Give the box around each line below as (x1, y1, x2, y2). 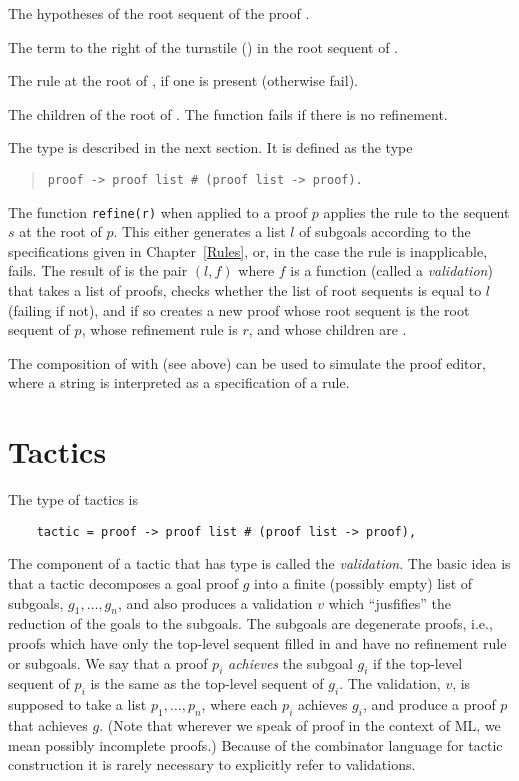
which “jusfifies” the (328, 592, 452, 613)
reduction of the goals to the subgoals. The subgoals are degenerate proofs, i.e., (8, 613, 493, 634)
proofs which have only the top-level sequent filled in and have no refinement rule (8, 632, 507, 653)
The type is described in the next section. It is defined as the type (8, 137, 413, 158)
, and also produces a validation (117, 592, 313, 613)
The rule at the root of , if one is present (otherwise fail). (8, 70, 358, 91)
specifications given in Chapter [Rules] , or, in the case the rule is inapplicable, (8, 240, 488, 261)
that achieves (8, 714, 88, 735)
